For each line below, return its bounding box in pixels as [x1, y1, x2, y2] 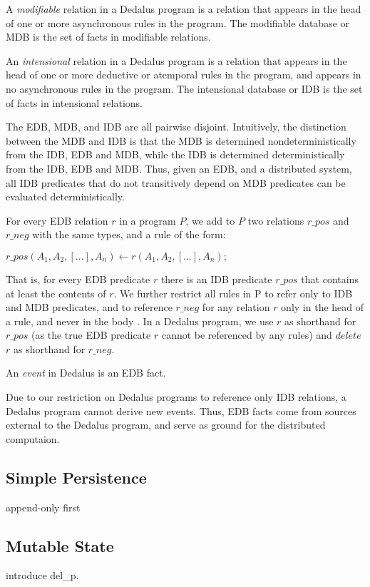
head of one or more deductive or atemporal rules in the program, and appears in [6, 67, 361, 82]
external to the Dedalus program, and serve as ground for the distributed [6, 417, 326, 432]
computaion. [6, 431, 60, 446]
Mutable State [6, 534, 114, 556]
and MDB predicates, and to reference [6, 300, 173, 315]
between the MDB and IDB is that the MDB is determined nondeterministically [6, 133, 356, 148]
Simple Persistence [6, 466, 147, 488]
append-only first [6, 499, 81, 514]
